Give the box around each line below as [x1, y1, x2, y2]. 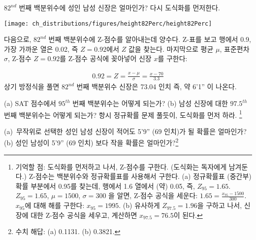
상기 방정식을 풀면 [4, 81, 60, 92]
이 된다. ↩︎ [173, 209, 203, 220]
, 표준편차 [220, 43, 250, 54]
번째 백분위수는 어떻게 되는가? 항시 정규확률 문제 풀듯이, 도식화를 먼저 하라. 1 [4, 108, 242, 120]
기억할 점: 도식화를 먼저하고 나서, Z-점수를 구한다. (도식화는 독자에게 [15, 161, 227, 171]
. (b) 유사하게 [119, 200, 160, 210]
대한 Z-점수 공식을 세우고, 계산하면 [31, 209, 137, 220]
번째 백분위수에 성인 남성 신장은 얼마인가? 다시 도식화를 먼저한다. [19, 2, 220, 12]
